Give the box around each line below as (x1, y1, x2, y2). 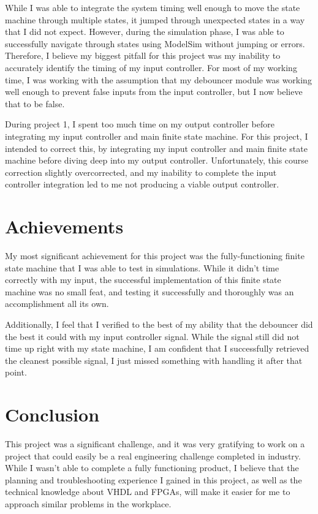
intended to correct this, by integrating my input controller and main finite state (5, 142, 308, 154)
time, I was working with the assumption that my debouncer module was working (5, 73, 312, 86)
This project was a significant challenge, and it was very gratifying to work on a (5, 437, 305, 450)
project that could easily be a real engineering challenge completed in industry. (5, 449, 301, 462)
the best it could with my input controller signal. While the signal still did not (5, 330, 300, 342)
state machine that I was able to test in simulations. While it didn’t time (5, 261, 279, 274)
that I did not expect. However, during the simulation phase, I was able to (5, 25, 284, 38)
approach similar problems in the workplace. (5, 497, 172, 510)
